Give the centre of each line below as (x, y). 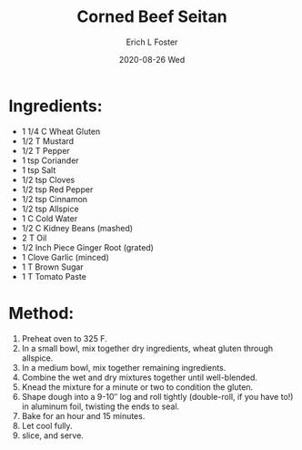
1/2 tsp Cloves (48, 179)
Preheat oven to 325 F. (65, 338)
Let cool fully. (47, 425)
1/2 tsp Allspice (50, 209)
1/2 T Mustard (48, 141)
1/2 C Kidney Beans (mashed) (77, 228)
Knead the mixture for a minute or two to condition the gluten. (137, 387)
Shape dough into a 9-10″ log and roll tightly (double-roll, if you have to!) (157, 396)
